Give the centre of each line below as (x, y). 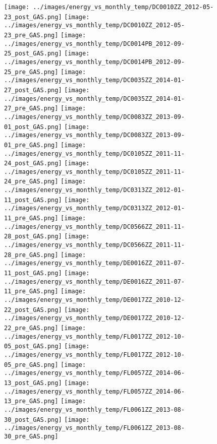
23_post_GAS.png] (33, 17)
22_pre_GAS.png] (31, 328)
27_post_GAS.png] (33, 90)
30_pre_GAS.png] (31, 436)
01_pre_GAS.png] (31, 145)
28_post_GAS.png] (33, 237)
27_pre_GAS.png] (31, 109)
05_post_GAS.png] (33, 346)
